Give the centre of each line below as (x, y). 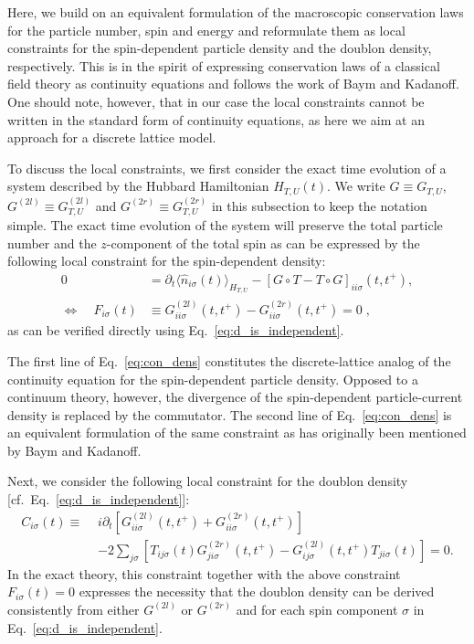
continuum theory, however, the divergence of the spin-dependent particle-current (235, 397)
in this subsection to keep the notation (319, 205)
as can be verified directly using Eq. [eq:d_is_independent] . (176, 330)
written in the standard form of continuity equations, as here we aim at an (216, 119)
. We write (356, 186)
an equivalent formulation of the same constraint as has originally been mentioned (237, 433)
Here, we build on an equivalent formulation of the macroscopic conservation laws (236, 12)
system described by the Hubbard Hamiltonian (138, 186)
